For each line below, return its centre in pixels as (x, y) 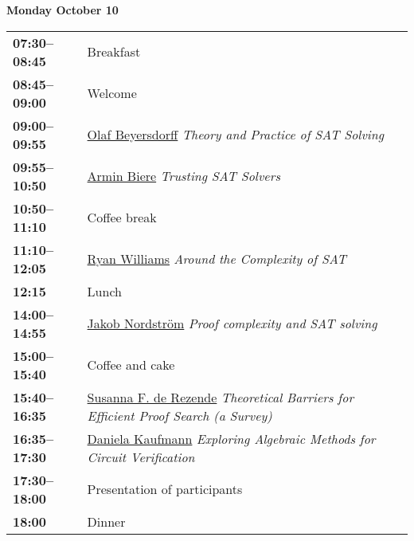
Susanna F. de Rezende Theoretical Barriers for (221, 397)
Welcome (112, 93)
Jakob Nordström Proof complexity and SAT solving (232, 323)
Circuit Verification (141, 457)
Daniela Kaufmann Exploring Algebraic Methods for (231, 438)
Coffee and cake (131, 365)
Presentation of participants (165, 489)
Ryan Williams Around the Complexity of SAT (217, 259)
